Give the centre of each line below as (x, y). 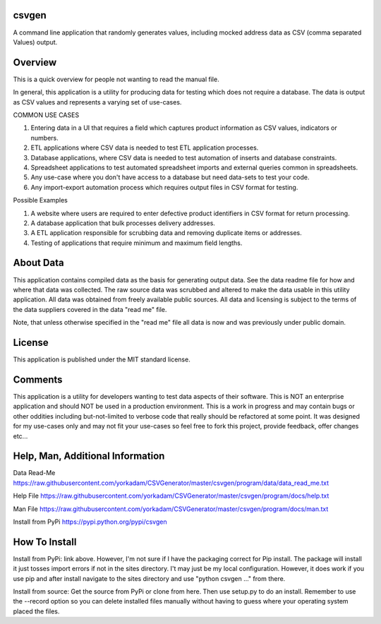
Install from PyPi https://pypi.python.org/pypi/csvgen (90, 522)
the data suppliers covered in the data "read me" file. (90, 309)
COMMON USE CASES (46, 115)
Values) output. (35, 42)
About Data (38, 263)
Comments (38, 379)
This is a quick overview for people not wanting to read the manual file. (116, 79)
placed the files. (36, 611)
